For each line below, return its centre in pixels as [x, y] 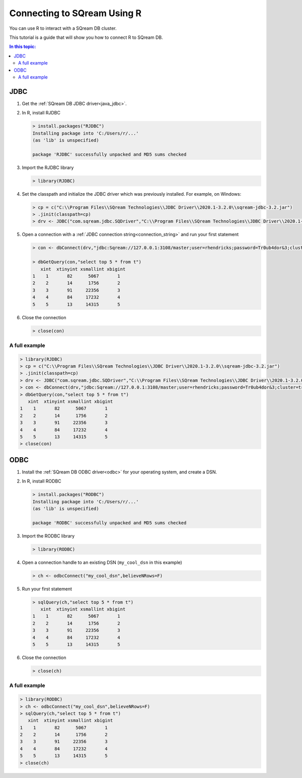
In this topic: [23, 47]
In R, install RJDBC [41, 113]
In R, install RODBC [42, 481]
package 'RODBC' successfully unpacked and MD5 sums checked [109, 523]
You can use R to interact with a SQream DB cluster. [63, 28]
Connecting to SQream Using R [75, 13]
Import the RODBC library [48, 536]
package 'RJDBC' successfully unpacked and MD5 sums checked [109, 154]
